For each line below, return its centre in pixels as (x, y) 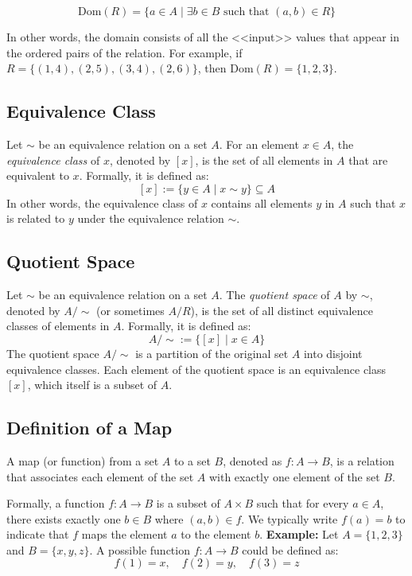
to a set (192, 460)
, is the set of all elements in (264, 160)
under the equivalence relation (151, 218)
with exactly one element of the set (294, 476)
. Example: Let (299, 534)
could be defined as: (290, 549)
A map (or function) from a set (83, 460)
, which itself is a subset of (92, 385)
